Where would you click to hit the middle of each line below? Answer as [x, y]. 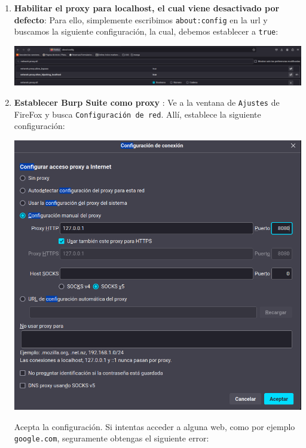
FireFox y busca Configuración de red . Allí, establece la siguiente [137, 114]
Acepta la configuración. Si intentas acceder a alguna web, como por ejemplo [154, 426]
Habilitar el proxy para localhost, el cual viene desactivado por [147, 8]
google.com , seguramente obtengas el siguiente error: [111, 438]
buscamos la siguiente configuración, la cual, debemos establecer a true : [146, 31]
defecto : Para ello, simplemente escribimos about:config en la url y [141, 19]
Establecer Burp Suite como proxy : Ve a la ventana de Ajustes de [147, 102]
